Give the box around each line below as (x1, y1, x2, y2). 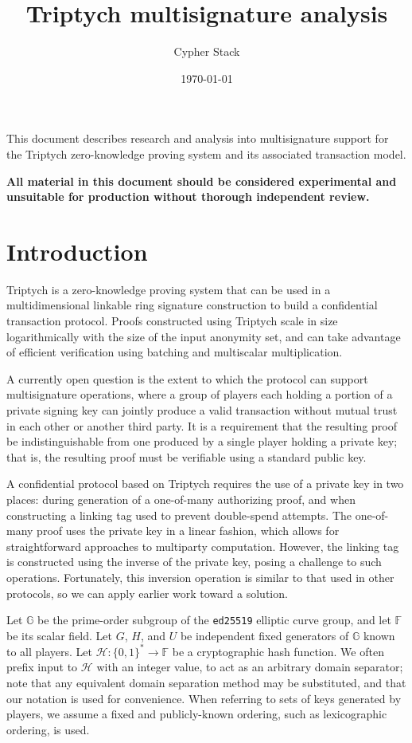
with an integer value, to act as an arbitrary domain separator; (96, 658, 403, 675)
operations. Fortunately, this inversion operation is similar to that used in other (6, 568, 395, 585)
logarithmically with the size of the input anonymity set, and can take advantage (6, 328, 401, 344)
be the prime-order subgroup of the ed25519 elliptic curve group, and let (37, 611, 391, 628)
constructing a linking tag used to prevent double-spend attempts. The (6, 506, 352, 523)
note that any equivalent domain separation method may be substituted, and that (6, 674, 406, 691)
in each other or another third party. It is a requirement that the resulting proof (6, 417, 397, 434)
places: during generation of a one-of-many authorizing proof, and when (6, 490, 356, 507)
